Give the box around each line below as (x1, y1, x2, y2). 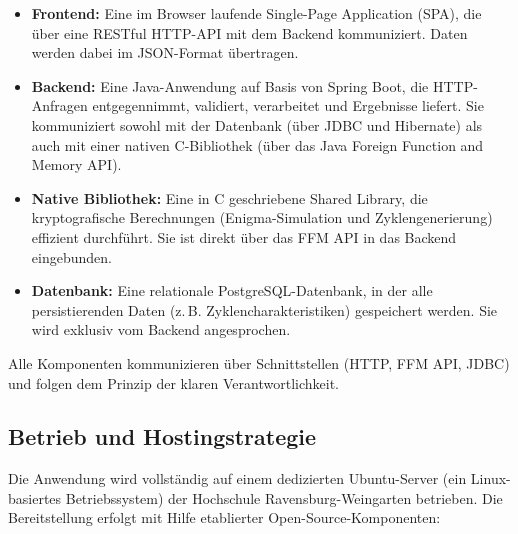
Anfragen (31, 95, 88, 116)
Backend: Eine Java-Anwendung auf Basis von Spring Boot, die (31, 75, 429, 96)
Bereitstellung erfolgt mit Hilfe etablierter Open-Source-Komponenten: (8, 507, 441, 528)
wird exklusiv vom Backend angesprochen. (31, 319, 291, 340)
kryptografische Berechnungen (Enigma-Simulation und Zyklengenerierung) (31, 207, 493, 228)
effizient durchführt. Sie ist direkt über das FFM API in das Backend (31, 226, 457, 247)
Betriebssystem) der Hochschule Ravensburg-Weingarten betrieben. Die (65, 487, 503, 508)
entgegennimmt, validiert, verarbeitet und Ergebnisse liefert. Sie (92, 95, 484, 116)
